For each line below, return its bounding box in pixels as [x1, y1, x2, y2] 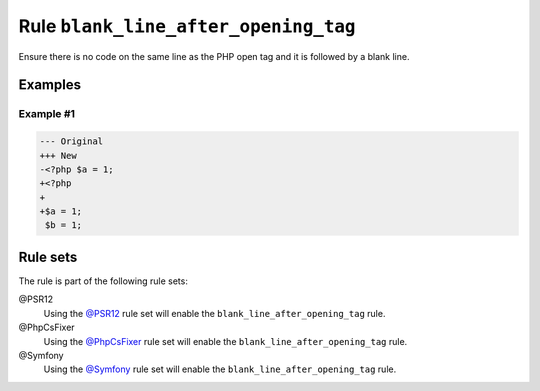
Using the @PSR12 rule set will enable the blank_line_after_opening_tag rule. [43, 307, 386, 319]
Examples [18, 76, 82, 94]
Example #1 [18, 107, 75, 121]
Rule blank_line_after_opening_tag [18, 15, 356, 37]
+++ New [39, 150, 77, 161]
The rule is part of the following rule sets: [18, 275, 189, 287]
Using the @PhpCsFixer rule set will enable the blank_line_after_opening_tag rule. [43, 335, 408, 347]
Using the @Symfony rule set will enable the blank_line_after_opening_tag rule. [43, 363, 397, 375]
